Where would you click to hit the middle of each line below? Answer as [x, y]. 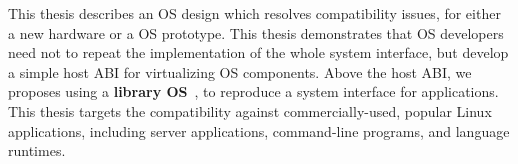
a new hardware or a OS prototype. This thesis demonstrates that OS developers [256, 32]
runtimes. [37, 150]
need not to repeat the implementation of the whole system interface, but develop [258, 52]
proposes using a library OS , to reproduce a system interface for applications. [253, 91]
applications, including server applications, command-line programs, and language [259, 130]
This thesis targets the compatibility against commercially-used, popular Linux [250, 110]
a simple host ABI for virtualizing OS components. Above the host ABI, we [240, 71]
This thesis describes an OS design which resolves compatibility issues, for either [254, 13]
